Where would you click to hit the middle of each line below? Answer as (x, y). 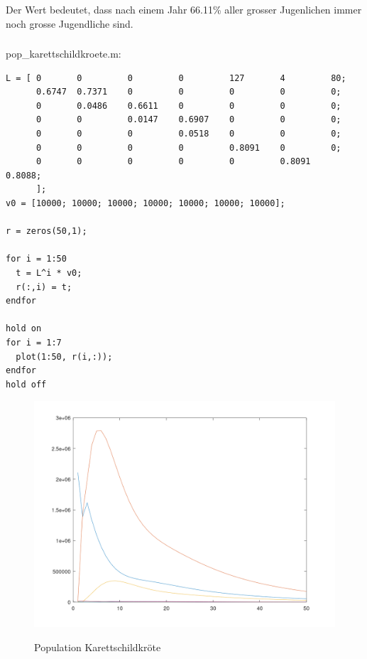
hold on (24, 329)
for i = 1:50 (36, 259)
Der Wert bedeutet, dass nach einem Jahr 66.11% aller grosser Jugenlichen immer (184, 9)
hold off (26, 384)
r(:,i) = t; (44, 287)
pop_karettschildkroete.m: (64, 54)
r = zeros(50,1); (46, 231)
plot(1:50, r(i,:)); (64, 357)
